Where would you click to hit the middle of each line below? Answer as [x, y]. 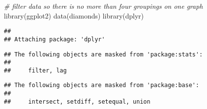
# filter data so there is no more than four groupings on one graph [103, 6]
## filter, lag [35, 70]
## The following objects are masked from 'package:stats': [103, 54]
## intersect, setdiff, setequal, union [77, 101]
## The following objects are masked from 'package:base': [102, 85]
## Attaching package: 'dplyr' [55, 39]
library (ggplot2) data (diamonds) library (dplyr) [74, 15]
